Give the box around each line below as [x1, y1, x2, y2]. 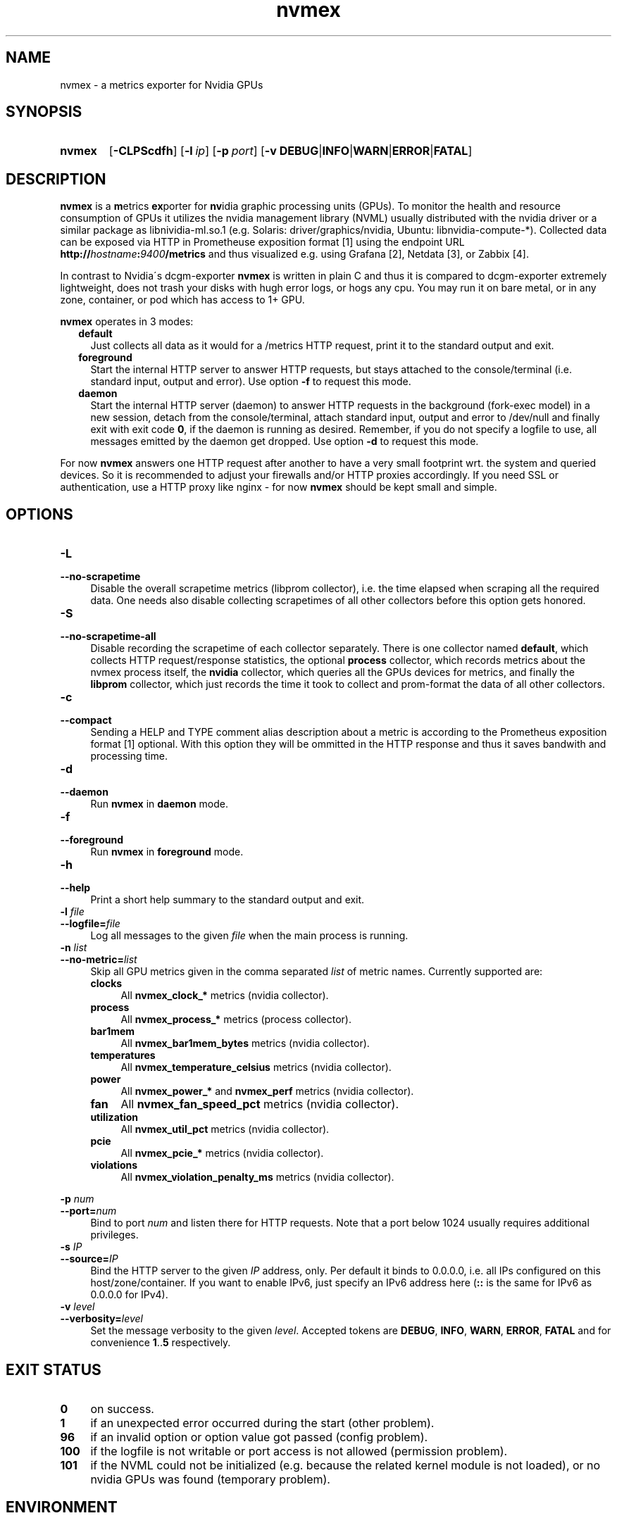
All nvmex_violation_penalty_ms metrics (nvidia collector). [120, 1171, 394, 1184]
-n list [60, 941, 87, 954]
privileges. [90, 1229, 139, 1241]
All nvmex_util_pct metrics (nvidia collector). [120, 1123, 330, 1136]
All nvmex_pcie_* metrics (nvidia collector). [120, 1147, 324, 1160]
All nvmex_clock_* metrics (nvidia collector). [120, 989, 329, 1002]
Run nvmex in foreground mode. [90, 846, 244, 858]
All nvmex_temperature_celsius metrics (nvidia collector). [120, 1061, 392, 1074]
